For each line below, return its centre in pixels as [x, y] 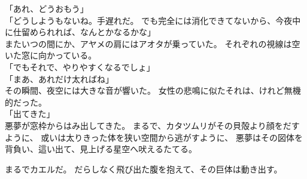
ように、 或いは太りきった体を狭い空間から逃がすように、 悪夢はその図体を [154, 137]
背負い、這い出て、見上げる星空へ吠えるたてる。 [101, 149]
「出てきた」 [30, 114]
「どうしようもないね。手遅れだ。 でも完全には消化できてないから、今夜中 [153, 20]
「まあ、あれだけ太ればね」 [59, 78]
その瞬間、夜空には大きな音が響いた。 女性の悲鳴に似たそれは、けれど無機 [153, 90]
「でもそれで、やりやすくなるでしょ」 [80, 67]
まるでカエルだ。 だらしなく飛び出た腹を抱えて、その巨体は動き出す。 [144, 169]
